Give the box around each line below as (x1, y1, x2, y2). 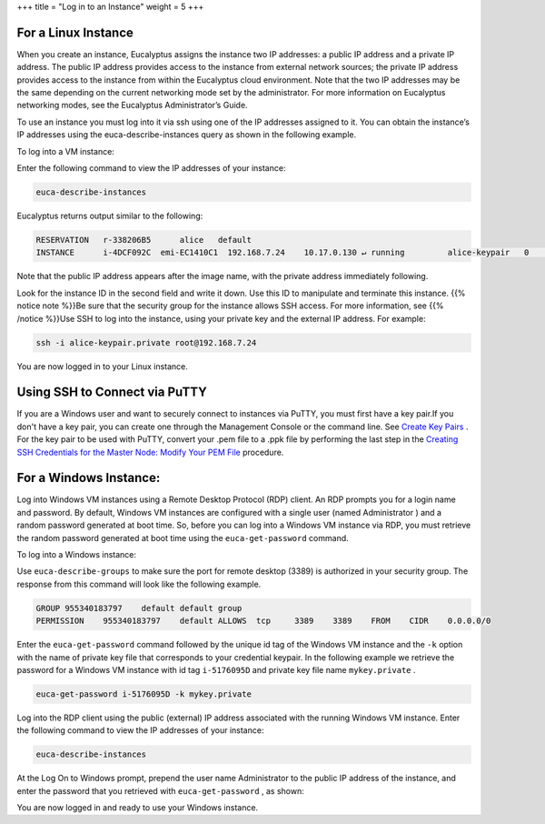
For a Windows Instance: (16, 470, 161, 486)
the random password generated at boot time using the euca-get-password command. (16, 532, 349, 543)
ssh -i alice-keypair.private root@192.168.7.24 (35, 337, 257, 347)
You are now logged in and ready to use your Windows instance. (16, 802, 259, 813)
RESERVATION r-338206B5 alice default (35, 235, 252, 245)
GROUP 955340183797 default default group (35, 603, 243, 613)
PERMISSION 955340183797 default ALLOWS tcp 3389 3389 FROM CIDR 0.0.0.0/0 (35, 616, 491, 627)
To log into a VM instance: (16, 146, 115, 156)
